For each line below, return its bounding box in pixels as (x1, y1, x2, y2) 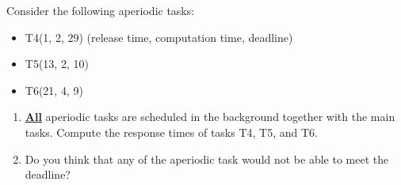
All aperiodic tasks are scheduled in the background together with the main (25, 108, 395, 125)
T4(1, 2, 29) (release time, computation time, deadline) (25, 28, 293, 45)
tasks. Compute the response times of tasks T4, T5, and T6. (25, 123, 318, 140)
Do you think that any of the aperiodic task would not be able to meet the (25, 150, 389, 167)
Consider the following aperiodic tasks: (6, 2, 195, 18)
